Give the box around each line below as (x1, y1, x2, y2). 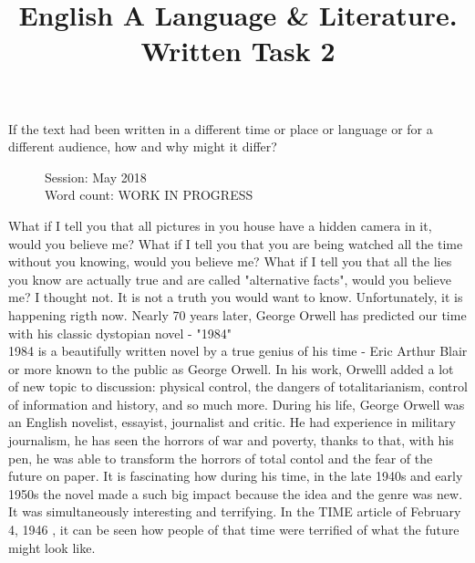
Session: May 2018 (45, 167, 147, 186)
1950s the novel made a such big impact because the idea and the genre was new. (8, 484, 463, 503)
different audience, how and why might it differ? (8, 137, 277, 156)
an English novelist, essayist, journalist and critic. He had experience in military (8, 412, 456, 432)
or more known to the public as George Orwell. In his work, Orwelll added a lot (8, 359, 454, 378)
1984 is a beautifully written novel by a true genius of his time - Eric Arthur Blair (8, 341, 468, 360)
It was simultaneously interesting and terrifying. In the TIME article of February (8, 502, 461, 521)
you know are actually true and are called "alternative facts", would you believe (8, 269, 451, 288)
